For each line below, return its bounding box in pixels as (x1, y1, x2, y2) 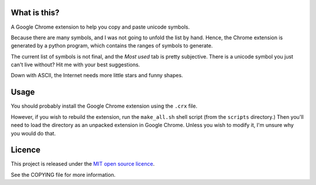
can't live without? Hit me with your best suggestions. (11, 61, 140, 68)
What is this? (11, 8, 60, 18)
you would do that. (11, 129, 56, 137)
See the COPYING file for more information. (11, 171, 116, 178)
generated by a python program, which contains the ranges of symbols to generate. (11, 42, 213, 49)
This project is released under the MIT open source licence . (11, 160, 155, 167)
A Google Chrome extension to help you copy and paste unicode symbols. (11, 23, 190, 30)
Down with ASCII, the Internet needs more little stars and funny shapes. (11, 72, 184, 79)
